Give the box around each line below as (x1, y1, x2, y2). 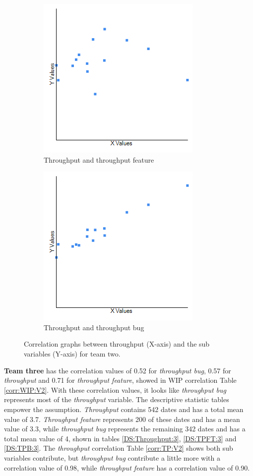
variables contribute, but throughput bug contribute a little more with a (4, 452, 220, 463)
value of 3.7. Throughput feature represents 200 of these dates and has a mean (4, 414, 240, 424)
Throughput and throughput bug (44, 322, 144, 332)
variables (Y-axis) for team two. (24, 348, 121, 358)
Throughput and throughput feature (44, 154, 154, 165)
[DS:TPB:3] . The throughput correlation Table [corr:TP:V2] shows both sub (4, 443, 233, 453)
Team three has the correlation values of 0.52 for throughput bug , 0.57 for (4, 365, 231, 375)
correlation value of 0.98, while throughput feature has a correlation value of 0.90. (4, 462, 250, 473)
